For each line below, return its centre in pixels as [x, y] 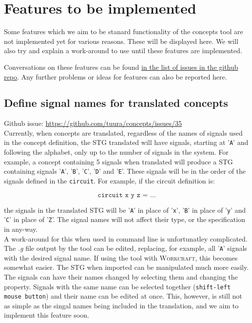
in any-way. [21, 229]
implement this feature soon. [47, 315]
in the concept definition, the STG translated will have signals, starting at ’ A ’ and [126, 142]
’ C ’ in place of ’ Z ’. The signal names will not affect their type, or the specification [125, 219]
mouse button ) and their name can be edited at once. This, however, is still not [123, 296]
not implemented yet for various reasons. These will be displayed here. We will [121, 41]
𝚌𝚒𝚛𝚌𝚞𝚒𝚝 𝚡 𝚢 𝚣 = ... [127, 195]
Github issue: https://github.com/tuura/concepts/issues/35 [93, 123]
